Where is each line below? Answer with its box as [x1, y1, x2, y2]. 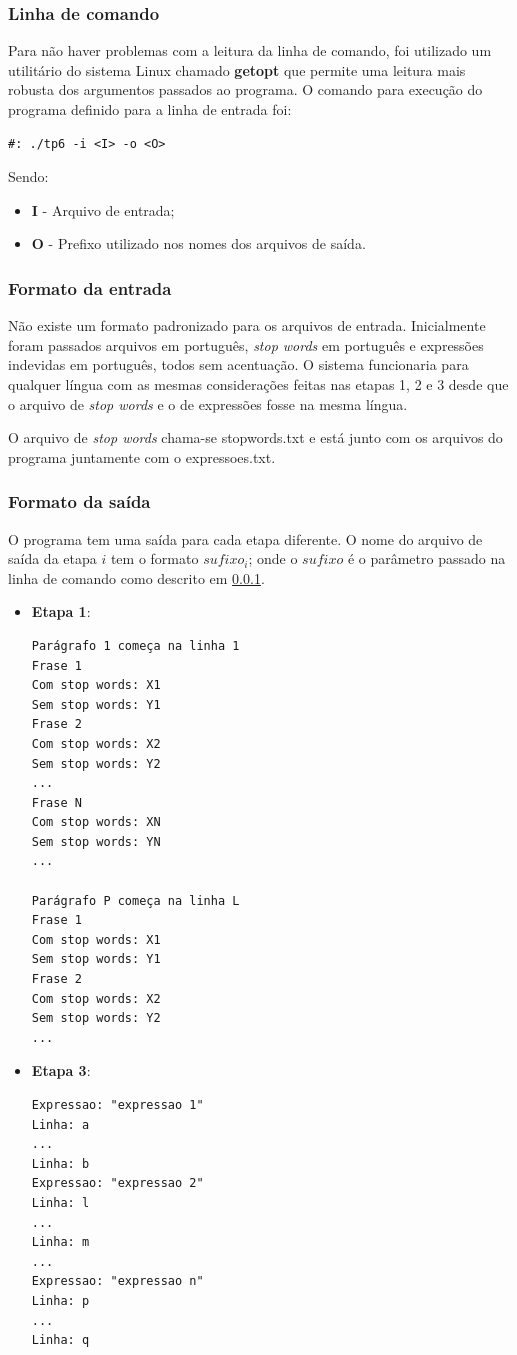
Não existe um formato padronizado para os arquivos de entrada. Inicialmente [8, 315, 486, 336]
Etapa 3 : [31, 1060, 91, 1081]
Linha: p [31, 1293, 90, 1308]
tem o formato [110, 548, 199, 569]
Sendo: [8, 166, 49, 187]
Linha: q [31, 1333, 90, 1348]
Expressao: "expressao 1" [31, 1098, 204, 1112]
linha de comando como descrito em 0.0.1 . [8, 567, 265, 588]
